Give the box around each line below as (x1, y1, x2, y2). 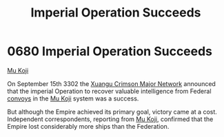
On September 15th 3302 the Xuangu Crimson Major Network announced (7, 79, 216, 87)
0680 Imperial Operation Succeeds (7, 43, 212, 59)
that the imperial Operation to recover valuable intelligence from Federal (7, 87, 212, 95)
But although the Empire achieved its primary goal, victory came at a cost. (7, 107, 217, 116)
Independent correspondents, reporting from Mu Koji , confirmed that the (7, 115, 214, 123)
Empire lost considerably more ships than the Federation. (7, 122, 170, 130)
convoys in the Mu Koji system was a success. (7, 94, 139, 103)
